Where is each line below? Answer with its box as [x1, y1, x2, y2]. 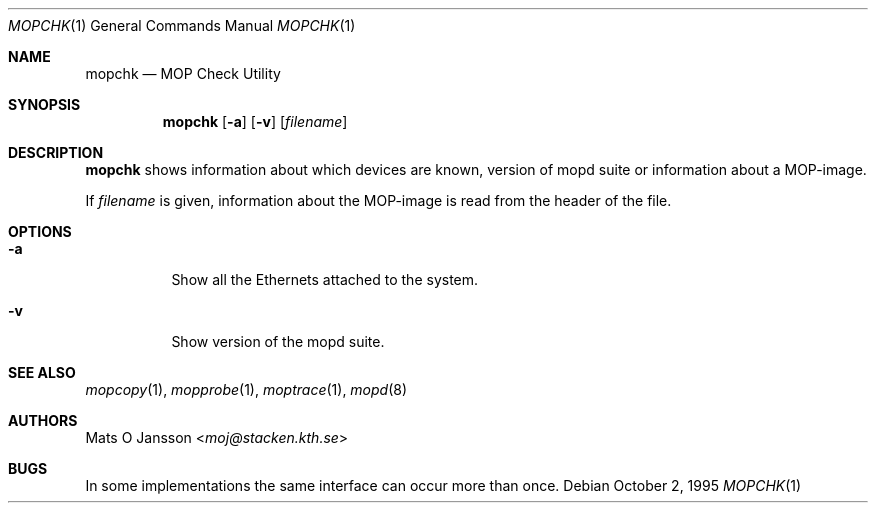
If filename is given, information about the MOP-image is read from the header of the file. [85, 192, 672, 209]
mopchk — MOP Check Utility [85, 65, 281, 82]
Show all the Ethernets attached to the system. [171, 271, 479, 288]
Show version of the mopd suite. [171, 333, 385, 350]
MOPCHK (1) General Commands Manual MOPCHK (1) [8, 17, 356, 34]
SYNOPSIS [8, 96, 81, 113]
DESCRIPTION [8, 144, 104, 161]
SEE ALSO [8, 364, 76, 381]
